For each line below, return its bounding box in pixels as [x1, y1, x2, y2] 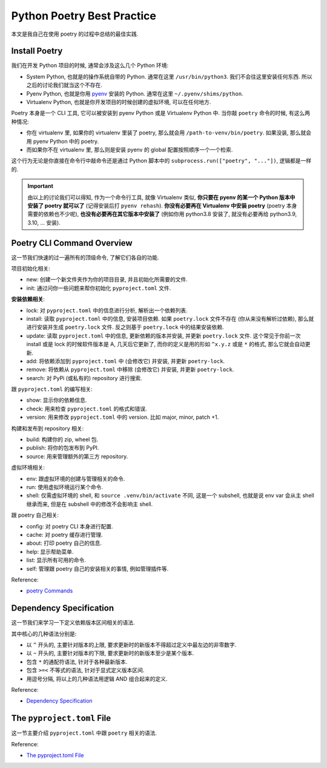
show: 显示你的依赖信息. [26, 396, 87, 404]
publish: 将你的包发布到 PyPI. [26, 444, 99, 451]
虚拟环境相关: [11, 464, 45, 471]
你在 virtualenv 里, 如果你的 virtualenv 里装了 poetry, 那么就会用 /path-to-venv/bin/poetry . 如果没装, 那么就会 [26, 129, 312, 136]
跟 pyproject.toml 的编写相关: [11, 386, 93, 393]
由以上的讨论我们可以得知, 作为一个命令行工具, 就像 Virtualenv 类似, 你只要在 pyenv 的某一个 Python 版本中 [27, 194, 296, 201]
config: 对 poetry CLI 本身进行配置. [26, 522, 113, 530]
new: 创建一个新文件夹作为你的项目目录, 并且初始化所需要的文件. [26, 276, 188, 283]
